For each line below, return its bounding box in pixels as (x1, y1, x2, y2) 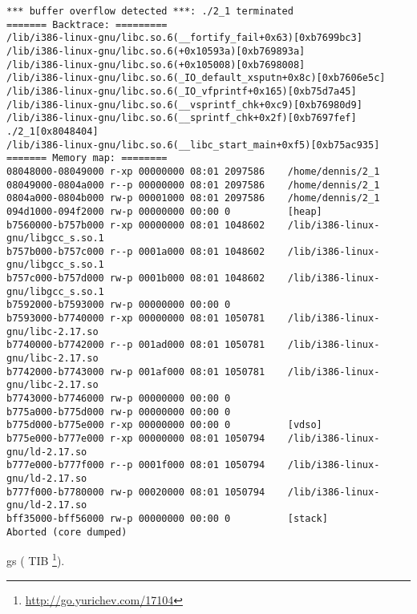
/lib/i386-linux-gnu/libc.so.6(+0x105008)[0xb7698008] (6, 59, 306, 71)
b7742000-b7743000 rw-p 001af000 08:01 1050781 (6, 366, 265, 378)
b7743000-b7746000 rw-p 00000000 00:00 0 (6, 393, 231, 405)
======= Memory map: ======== (6, 152, 168, 164)
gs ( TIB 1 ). (6, 550, 65, 568)
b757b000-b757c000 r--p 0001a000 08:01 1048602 (6, 245, 265, 257)
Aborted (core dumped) (6, 526, 128, 538)
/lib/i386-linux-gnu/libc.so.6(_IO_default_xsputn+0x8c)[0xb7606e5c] (6, 72, 386, 84)
